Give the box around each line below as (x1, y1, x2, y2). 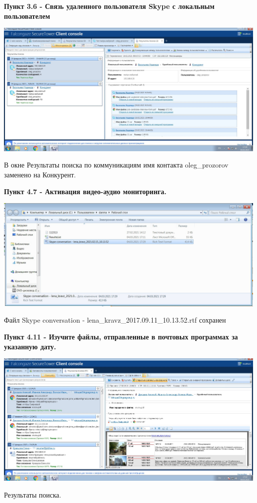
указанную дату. (4, 341, 56, 351)
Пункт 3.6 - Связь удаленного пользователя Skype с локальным (4, 1, 214, 11)
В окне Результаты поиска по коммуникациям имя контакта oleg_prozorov (4, 160, 228, 170)
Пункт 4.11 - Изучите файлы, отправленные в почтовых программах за (4, 331, 238, 341)
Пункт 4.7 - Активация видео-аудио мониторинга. (4, 186, 167, 196)
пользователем (4, 10, 50, 21)
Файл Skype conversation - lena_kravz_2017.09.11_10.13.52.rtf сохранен (4, 315, 226, 325)
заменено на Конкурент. (4, 169, 76, 179)
